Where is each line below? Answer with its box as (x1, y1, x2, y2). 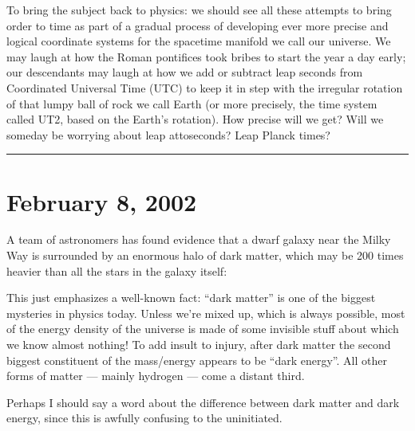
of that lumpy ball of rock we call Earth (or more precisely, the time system (6, 95, 377, 112)
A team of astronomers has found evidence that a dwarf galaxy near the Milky (6, 231, 391, 248)
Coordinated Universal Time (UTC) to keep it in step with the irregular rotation (6, 79, 403, 96)
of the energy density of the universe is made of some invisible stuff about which (6, 320, 399, 337)
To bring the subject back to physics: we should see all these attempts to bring (6, 2, 392, 18)
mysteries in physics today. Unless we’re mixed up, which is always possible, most (6, 304, 405, 321)
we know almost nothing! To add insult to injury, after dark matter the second (6, 336, 391, 353)
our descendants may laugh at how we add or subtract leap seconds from (6, 64, 363, 80)
